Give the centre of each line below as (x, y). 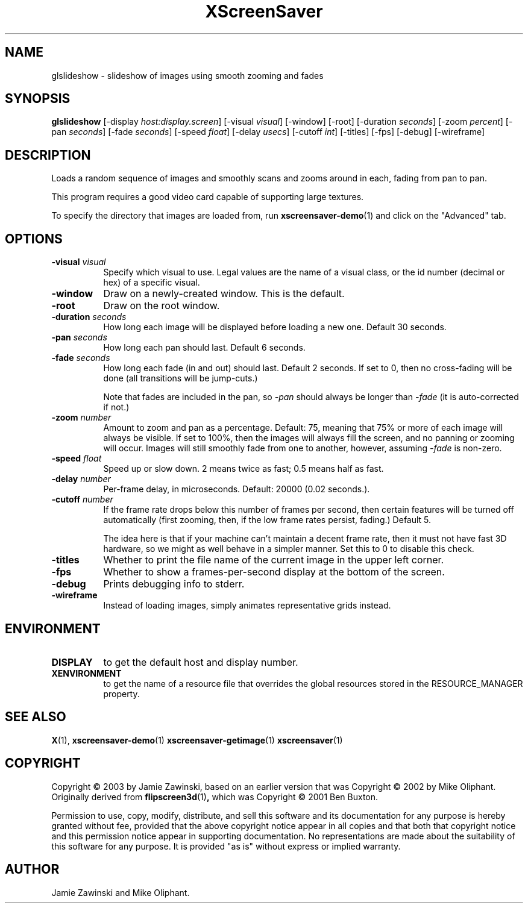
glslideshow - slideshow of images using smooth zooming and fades (187, 75)
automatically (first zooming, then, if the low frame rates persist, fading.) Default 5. (267, 520)
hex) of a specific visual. (152, 283)
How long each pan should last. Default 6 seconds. (204, 348)
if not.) (116, 407)
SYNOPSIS (38, 99)
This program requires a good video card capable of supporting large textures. (208, 197)
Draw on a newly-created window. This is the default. (224, 294)
